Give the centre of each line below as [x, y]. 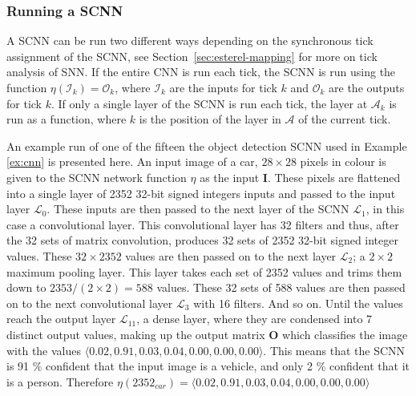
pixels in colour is [343, 162]
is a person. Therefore [60, 381]
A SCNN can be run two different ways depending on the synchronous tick [190, 40]
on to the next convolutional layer [90, 303]
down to [26, 287]
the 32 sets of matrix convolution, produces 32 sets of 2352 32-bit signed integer [202, 240]
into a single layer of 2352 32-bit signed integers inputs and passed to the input [201, 193]
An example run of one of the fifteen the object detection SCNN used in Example [207, 145]
